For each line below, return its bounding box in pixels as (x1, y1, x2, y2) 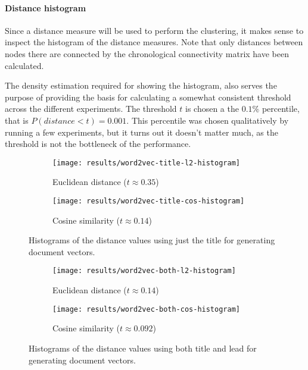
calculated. (5, 59, 44, 71)
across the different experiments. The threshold (5, 102, 177, 115)
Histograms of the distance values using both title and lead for (29, 341, 257, 354)
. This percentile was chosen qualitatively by (126, 114, 289, 126)
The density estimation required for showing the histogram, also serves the (5, 79, 277, 92)
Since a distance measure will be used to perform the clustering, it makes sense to (5, 24, 304, 36)
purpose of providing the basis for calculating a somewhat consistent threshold (5, 90, 291, 103)
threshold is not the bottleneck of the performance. (5, 137, 191, 150)
